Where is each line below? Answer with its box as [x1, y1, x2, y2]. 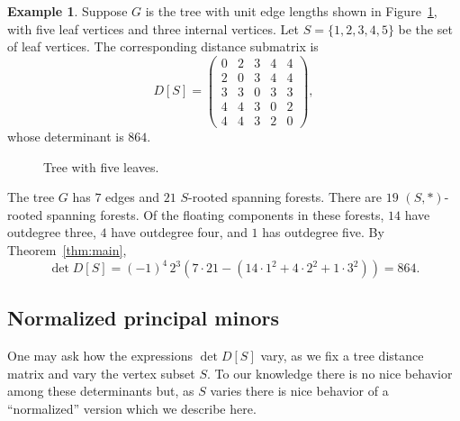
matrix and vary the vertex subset [7, 363, 195, 382]
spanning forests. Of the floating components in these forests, [46, 205, 384, 224]
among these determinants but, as [7, 381, 194, 400]
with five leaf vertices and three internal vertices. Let [7, 19, 300, 38]
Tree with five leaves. [43, 157, 159, 176]
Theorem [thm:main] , [7, 240, 127, 259]
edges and [105, 188, 160, 206]
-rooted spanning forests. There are [188, 188, 383, 206]
